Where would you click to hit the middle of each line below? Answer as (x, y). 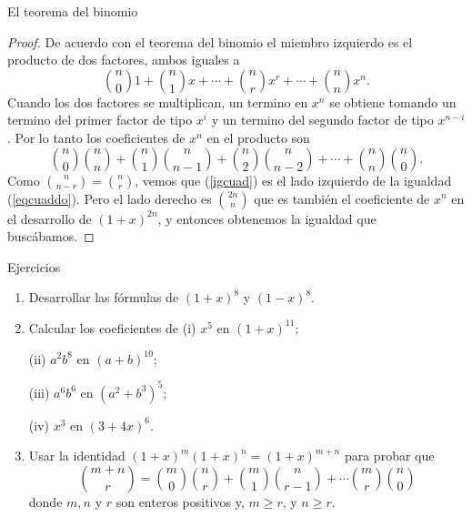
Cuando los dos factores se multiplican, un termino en (158, 101)
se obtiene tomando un (393, 101)
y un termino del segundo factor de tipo (322, 120)
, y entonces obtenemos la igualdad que (267, 218)
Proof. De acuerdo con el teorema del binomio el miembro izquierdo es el (210, 41)
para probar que (389, 456)
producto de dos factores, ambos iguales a (124, 60)
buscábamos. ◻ (51, 236)
